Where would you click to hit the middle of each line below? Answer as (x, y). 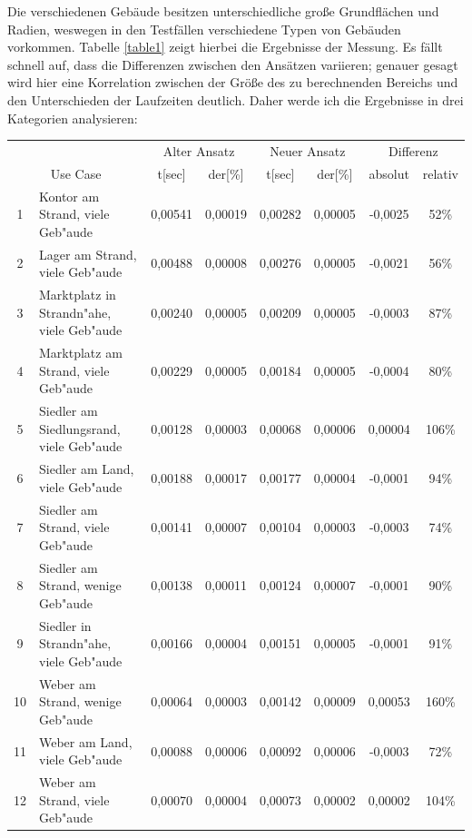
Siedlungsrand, (80, 428)
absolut (389, 173)
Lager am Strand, (88, 254)
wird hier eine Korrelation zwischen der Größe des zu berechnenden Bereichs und (233, 82)
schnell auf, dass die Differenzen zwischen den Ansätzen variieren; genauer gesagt (233, 64)
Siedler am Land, (87, 469)
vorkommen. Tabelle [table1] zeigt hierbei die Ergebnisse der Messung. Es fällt (225, 47)
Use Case (76, 173)
